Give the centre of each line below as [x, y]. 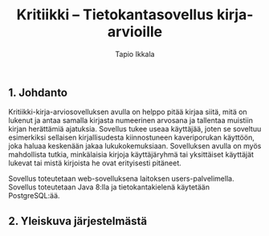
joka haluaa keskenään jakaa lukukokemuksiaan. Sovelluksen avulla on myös [135, 146]
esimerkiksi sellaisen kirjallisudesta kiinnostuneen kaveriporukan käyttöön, [132, 137]
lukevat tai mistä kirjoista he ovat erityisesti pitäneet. [95, 163]
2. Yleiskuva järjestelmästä [77, 221]
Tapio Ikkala [135, 54]
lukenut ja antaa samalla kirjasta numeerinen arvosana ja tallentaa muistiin [130, 120]
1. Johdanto [38, 93]
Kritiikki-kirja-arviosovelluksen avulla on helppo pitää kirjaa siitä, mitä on [128, 112]
